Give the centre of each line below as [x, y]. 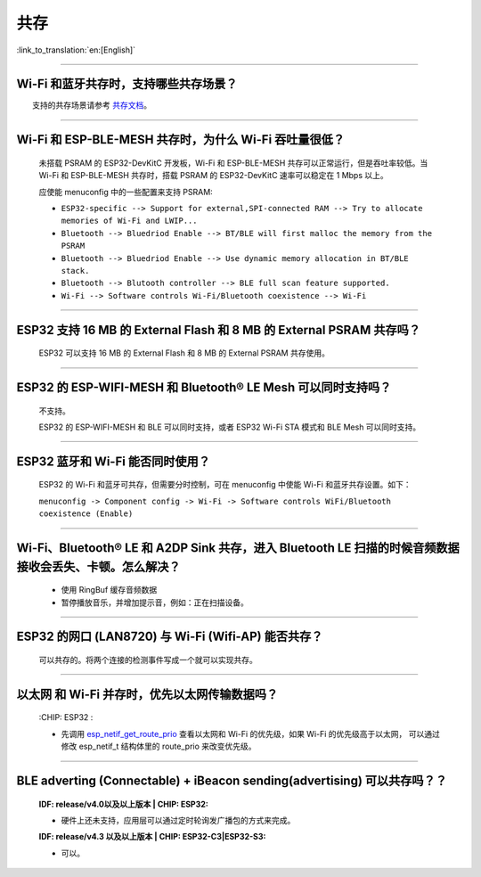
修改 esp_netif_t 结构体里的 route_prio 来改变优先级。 [159, 746]
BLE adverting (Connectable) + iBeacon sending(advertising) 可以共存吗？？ [232, 780]
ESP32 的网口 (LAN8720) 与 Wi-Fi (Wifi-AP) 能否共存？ [170, 637]
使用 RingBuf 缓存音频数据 [109, 590]
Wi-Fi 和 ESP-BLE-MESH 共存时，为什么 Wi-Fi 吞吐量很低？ [181, 139]
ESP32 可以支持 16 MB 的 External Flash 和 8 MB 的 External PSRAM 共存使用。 [184, 353]
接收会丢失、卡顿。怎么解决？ [98, 566]
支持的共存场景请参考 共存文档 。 [92, 105]
